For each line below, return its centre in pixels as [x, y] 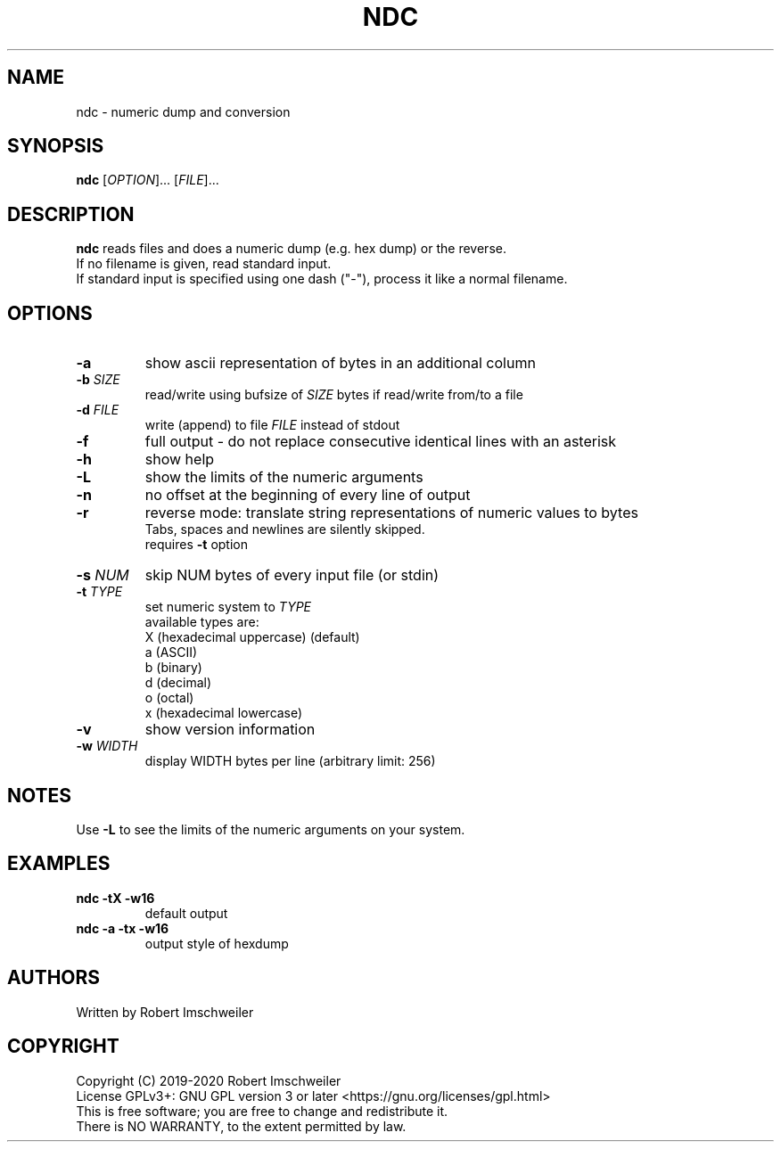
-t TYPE [99, 592]
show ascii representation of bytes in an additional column [340, 363]
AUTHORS [54, 978]
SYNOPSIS [56, 146]
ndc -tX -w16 [115, 898]
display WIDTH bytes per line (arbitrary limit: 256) [290, 761]
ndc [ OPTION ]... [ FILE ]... [148, 180]
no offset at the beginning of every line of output [308, 495]
